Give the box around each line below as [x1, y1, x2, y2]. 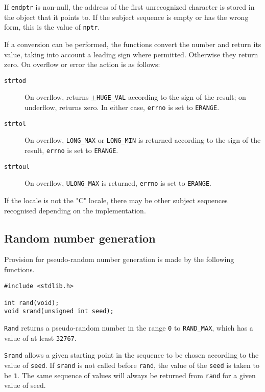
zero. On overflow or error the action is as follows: [4, 59, 160, 70]
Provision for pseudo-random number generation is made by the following [4, 254, 234, 265]
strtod [4, 77, 26, 84]
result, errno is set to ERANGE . [25, 144, 118, 155]
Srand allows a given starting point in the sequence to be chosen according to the [4, 350, 259, 360]
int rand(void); [4, 299, 59, 307]
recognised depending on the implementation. [4, 205, 146, 215]
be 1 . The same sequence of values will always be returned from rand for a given [4, 369, 256, 380]
